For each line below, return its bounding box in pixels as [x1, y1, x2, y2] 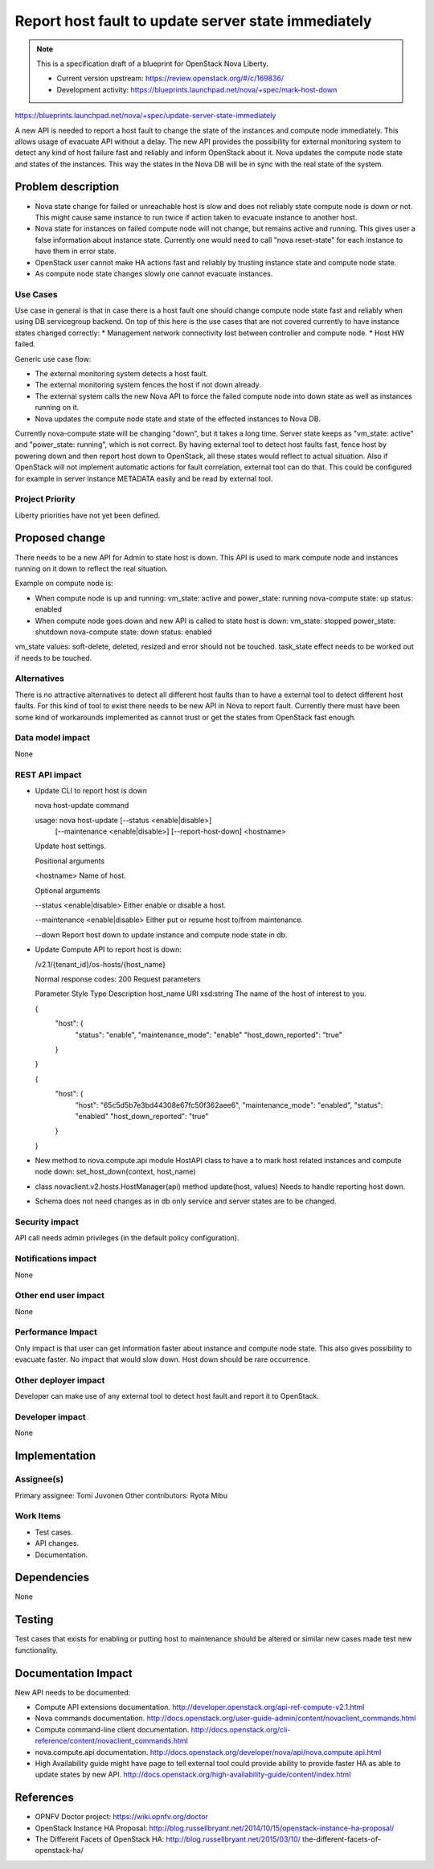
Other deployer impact [14, 1375, 105, 1386]
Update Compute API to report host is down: [35, 945, 182, 954]
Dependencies [14, 1571, 90, 1584]
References [14, 1791, 74, 1805]
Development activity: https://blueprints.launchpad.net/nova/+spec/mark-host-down [56, 84, 338, 94]
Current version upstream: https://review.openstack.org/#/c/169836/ [56, 73, 285, 84]
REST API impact [14, 769, 82, 780]
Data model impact [14, 732, 91, 744]
